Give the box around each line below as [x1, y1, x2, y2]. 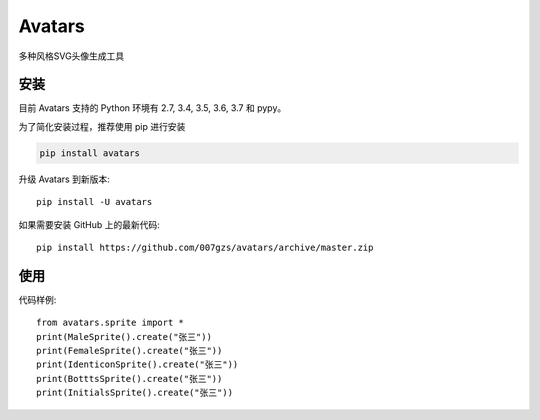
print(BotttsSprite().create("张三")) [36, 373, 223, 384]
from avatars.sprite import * [36, 317, 185, 329]
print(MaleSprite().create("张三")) [36, 331, 212, 342]
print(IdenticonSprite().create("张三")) [36, 359, 239, 370]
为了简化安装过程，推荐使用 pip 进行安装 [18, 120, 186, 132]
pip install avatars [39, 147, 140, 159]
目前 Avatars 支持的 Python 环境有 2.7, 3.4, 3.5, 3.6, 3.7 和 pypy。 [18, 102, 287, 114]
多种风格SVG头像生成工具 [18, 50, 125, 62]
